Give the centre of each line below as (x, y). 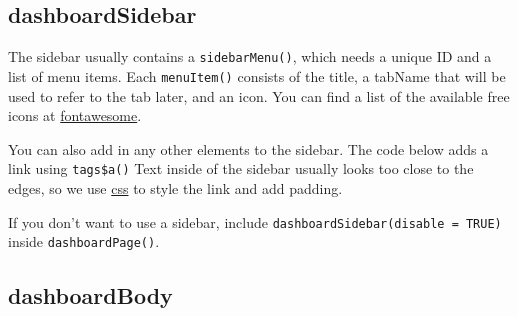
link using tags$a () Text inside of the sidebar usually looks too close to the (241, 168)
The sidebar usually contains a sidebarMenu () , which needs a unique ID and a (250, 56)
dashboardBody (90, 295)
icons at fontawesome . (75, 115)
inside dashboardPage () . (84, 241)
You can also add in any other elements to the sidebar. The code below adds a (248, 148)
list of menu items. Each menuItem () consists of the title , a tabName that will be (257, 75)
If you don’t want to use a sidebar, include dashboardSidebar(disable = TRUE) (255, 221)
